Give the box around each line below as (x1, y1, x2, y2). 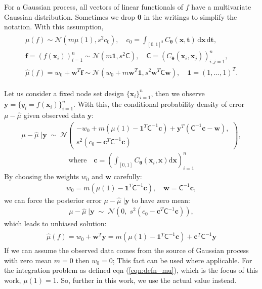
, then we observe (151, 88, 205, 98)
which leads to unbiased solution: (4, 218, 107, 229)
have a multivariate (191, 2, 251, 12)
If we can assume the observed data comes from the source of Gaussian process (4, 245, 249, 256)
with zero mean (4, 255, 52, 265)
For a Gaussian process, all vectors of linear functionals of (4, 2, 184, 12)
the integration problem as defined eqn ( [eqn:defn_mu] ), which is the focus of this (4, 265, 258, 275)
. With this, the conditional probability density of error (73, 99, 245, 109)
